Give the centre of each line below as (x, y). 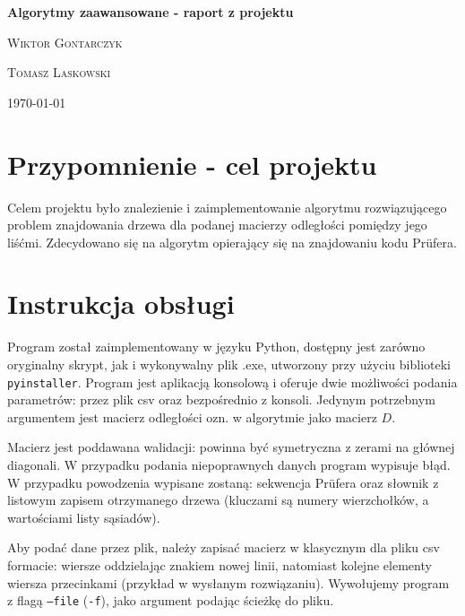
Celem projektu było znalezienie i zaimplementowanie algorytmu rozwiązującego (227, 207)
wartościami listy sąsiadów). (84, 517)
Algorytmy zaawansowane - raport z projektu (151, 12)
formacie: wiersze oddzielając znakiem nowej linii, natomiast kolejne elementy (220, 565)
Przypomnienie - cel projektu (192, 164)
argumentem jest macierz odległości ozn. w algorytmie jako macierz (192, 416)
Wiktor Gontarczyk (65, 42)
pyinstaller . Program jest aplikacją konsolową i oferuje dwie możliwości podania (232, 382)
